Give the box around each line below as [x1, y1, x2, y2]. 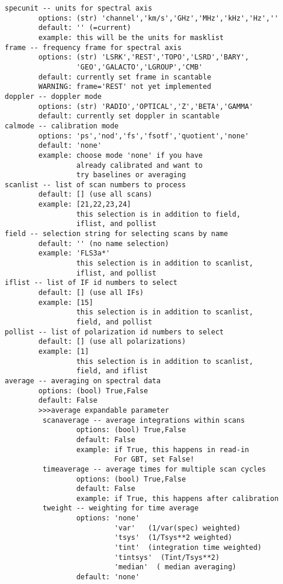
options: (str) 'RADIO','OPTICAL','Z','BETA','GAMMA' [38, 102, 254, 111]
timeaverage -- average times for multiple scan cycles [42, 464, 266, 473]
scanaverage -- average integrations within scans [42, 416, 245, 424]
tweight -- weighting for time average [42, 504, 199, 513]
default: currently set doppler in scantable [38, 112, 220, 121]
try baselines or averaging [76, 171, 186, 180]
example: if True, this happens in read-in [76, 445, 249, 454]
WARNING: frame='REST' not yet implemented [38, 82, 211, 91]
